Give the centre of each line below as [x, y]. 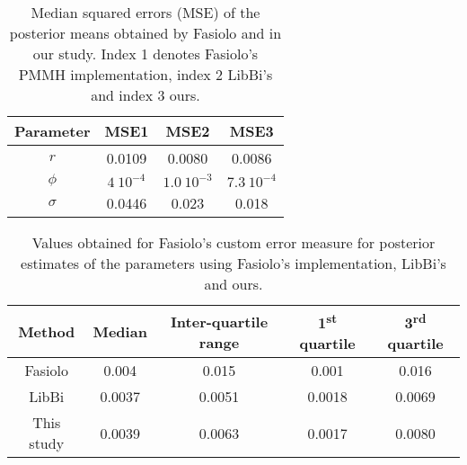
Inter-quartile [219, 321]
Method [47, 332]
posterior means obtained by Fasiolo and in [145, 33]
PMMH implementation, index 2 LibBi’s [145, 74]
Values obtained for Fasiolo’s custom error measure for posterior [233, 242]
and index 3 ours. [145, 95]
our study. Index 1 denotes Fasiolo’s [145, 54]
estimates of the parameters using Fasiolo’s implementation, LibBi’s [233, 263]
